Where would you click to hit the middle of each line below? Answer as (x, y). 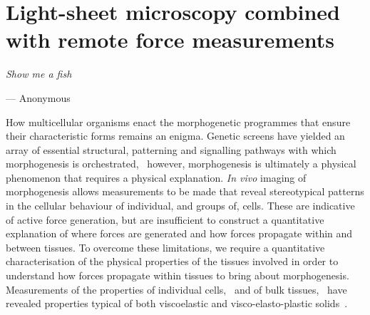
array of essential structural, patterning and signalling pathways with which (171, 149)
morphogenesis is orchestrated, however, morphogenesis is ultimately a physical (181, 164)
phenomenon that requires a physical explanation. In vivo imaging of (156, 177)
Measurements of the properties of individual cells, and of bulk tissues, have (176, 289)
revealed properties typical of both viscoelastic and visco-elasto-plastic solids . (177, 303)
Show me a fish (39, 74)
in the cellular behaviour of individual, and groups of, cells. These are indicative (180, 206)
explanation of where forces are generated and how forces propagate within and (179, 233)
